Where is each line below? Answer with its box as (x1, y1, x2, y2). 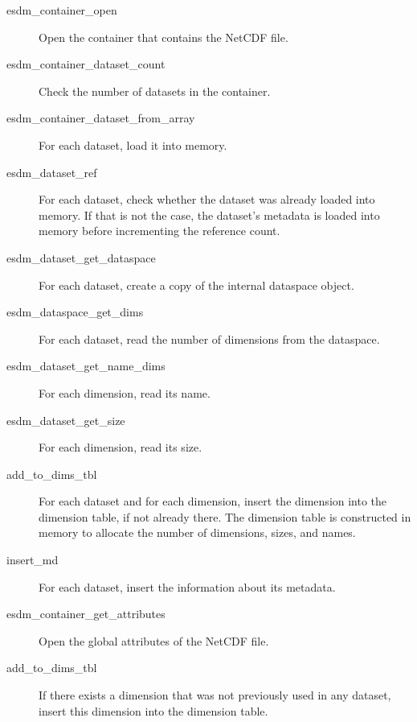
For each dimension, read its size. (39, 439, 202, 456)
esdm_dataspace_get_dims (6, 303, 144, 320)
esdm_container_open (6, 2, 117, 18)
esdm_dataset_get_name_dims (6, 357, 166, 374)
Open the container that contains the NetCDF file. (39, 28, 288, 45)
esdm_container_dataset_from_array (6, 109, 195, 126)
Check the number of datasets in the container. (39, 82, 271, 99)
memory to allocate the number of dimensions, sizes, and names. (39, 524, 356, 541)
